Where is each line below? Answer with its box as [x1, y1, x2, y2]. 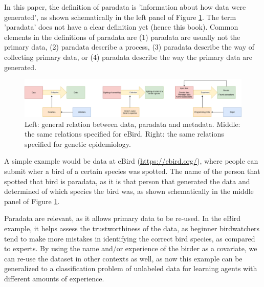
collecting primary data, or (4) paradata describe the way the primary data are [4, 51, 252, 62]
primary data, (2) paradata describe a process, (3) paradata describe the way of [4, 41, 255, 52]
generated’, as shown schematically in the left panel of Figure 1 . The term [4, 11, 236, 22]
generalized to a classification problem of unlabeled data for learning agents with [4, 263, 257, 274]
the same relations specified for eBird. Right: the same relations [25, 128, 224, 139]
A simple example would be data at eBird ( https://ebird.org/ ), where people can [4, 156, 258, 166]
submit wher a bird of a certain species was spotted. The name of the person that [4, 166, 260, 176]
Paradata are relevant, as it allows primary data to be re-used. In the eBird [4, 213, 241, 224]
